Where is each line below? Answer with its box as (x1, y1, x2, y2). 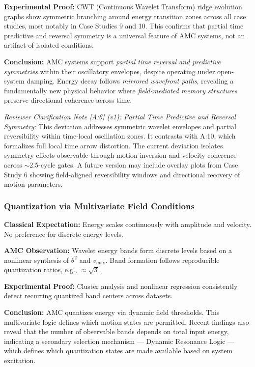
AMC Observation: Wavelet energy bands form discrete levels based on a (4, 245, 232, 255)
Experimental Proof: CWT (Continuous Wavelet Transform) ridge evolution (4, 1, 242, 11)
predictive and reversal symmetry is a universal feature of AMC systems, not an (4, 30, 245, 40)
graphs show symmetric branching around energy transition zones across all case (4, 11, 246, 21)
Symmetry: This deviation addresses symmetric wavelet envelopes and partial (4, 121, 237, 131)
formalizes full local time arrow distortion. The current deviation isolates (4, 140, 223, 150)
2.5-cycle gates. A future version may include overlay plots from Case (29, 159, 238, 169)
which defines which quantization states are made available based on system (4, 345, 233, 356)
